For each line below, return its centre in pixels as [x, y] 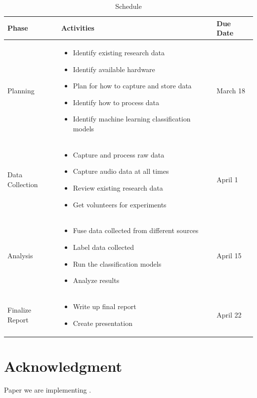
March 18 [231, 91]
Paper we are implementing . [48, 389]
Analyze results [96, 280]
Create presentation [103, 323]
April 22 [229, 314]
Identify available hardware [114, 69]
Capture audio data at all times [121, 171]
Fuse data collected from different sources [136, 230]
